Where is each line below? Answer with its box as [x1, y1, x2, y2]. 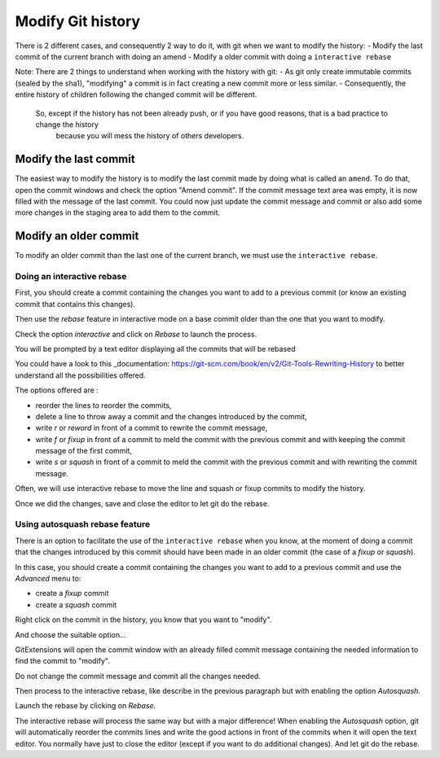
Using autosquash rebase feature [15, 519, 151, 530]
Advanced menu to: [15, 573, 81, 583]
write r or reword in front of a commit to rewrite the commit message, [35, 423, 268, 433]
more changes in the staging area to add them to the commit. [15, 208, 221, 217]
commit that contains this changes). [15, 299, 136, 309]
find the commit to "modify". [15, 656, 110, 666]
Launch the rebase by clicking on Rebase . [15, 701, 156, 711]
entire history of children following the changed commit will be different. [15, 90, 257, 99]
